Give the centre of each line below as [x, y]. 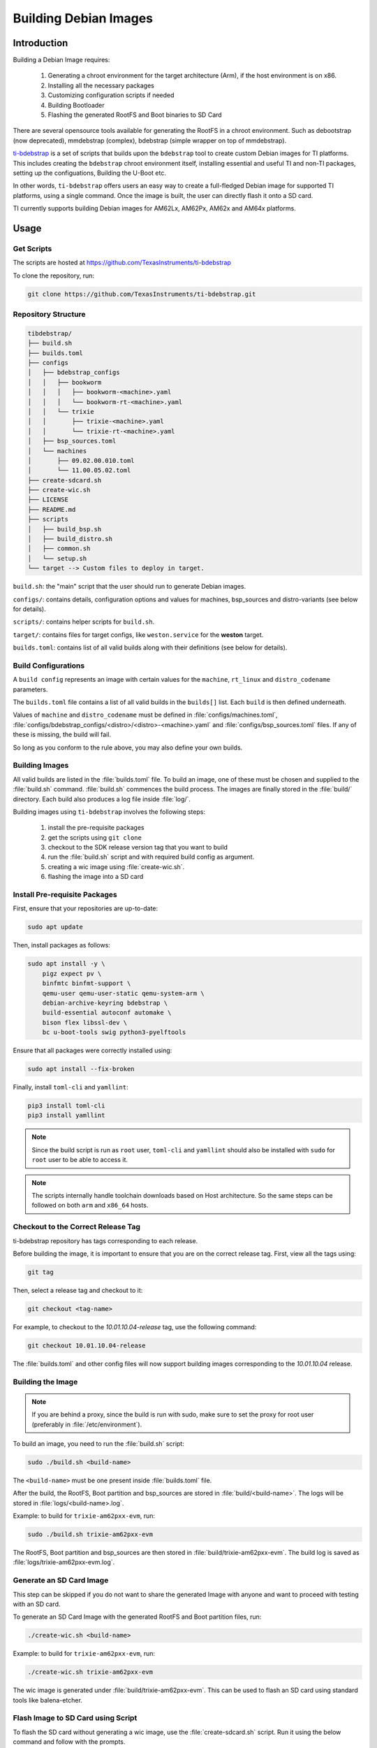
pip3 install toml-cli [66, 1106]
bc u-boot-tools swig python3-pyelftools [114, 1032]
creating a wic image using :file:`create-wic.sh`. [116, 866]
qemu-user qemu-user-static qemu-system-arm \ [124, 993]
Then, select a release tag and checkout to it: [78, 1290]
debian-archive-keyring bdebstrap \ [105, 1003]
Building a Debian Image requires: [61, 60]
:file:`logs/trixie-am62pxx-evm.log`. [64, 1562]
